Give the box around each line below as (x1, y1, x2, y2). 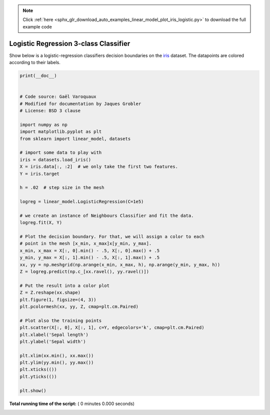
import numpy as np (19, 121, 67, 127)
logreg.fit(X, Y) (19, 220, 62, 225)
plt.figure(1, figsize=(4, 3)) (19, 296, 97, 302)
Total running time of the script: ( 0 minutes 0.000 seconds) (9, 400, 135, 406)
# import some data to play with (19, 150, 102, 155)
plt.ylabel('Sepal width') (19, 338, 86, 344)
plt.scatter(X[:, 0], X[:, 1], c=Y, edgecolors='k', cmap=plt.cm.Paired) (19, 325, 204, 330)
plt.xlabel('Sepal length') (19, 331, 88, 337)
